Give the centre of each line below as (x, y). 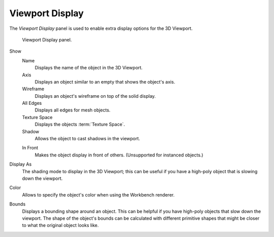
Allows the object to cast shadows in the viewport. (88, 139)
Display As (21, 164)
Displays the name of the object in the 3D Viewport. (89, 68)
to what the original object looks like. (60, 225)
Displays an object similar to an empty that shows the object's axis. (105, 82)
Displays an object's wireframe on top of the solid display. (95, 96)
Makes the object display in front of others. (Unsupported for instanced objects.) (119, 155)
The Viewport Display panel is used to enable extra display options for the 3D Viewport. (101, 28)
